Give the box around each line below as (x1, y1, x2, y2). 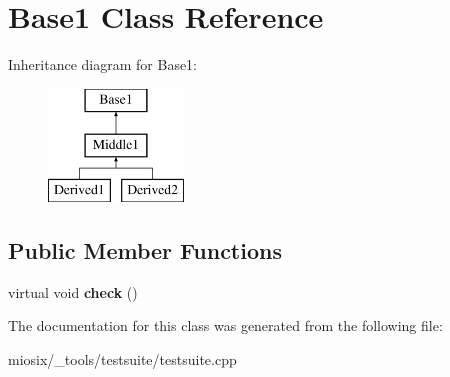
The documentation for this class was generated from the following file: (8, 315, 443, 336)
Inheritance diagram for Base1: (8, 54, 197, 75)
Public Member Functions (8, 235, 282, 266)
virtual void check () (8, 281, 138, 302)
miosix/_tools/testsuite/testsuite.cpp (8, 349, 237, 370)
